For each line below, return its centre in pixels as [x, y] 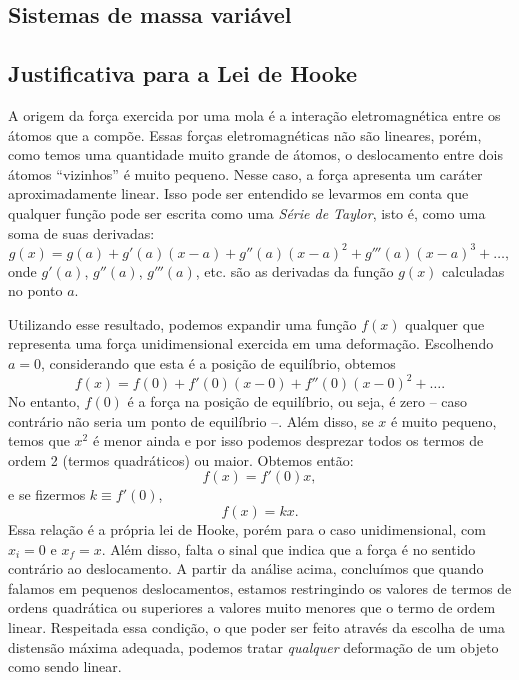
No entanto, [44, 401]
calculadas [473, 270]
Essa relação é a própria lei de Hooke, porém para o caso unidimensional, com [247, 529]
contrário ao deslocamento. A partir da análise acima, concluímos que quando [246, 568]
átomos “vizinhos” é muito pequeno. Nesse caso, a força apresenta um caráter [245, 173]
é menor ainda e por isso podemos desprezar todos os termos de [288, 440]
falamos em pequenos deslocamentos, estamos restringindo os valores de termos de [260, 587]
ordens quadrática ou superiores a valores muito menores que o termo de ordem [252, 607]
